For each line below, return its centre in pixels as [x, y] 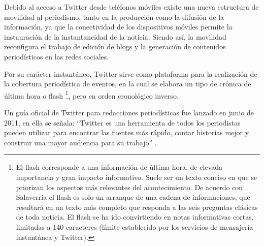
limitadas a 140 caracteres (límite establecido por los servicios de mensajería [135, 226]
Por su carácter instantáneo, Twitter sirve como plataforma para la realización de [131, 73]
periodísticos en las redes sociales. [57, 56]
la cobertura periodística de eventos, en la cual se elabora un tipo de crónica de [128, 84]
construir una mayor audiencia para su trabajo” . [80, 142]
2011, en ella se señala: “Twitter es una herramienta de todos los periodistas [122, 122]
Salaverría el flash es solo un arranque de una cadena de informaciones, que [133, 197]
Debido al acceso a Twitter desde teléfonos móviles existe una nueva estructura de [131, 7]
